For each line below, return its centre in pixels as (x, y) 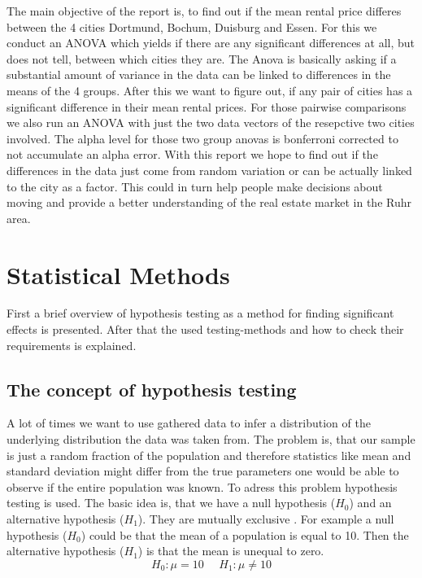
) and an (370, 503)
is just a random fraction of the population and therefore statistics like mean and (209, 455)
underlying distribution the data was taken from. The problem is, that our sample (211, 439)
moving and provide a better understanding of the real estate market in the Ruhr (209, 202)
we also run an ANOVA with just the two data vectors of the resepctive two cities (211, 123)
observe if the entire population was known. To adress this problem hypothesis (202, 486)
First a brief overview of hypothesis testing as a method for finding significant (200, 313)
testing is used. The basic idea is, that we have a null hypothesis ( (171, 503)
